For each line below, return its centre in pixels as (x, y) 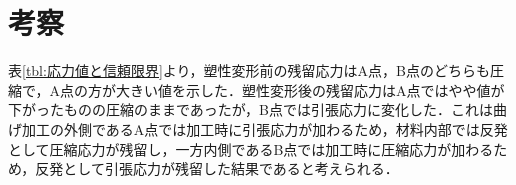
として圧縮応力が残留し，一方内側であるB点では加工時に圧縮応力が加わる (251, 148)
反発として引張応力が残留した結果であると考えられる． (217, 168)
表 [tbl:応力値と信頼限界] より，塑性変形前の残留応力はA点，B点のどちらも (249, 70)
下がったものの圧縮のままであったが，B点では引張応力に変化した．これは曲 (257, 109)
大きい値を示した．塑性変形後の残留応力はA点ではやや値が (310, 89)
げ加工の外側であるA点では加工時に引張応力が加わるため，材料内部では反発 (258, 128)
